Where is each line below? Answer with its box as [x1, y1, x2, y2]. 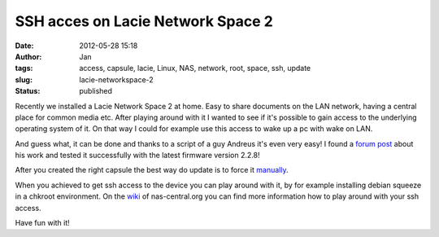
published [79, 86, 113, 96]
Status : [15, 86, 41, 96]
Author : [15, 51, 42, 61]
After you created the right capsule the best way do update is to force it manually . [15, 165, 289, 175]
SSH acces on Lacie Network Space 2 [15, 12, 274, 30]
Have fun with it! [15, 218, 71, 228]
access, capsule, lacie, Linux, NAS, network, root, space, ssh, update [79, 64, 311, 73]
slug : [15, 74, 33, 85]
